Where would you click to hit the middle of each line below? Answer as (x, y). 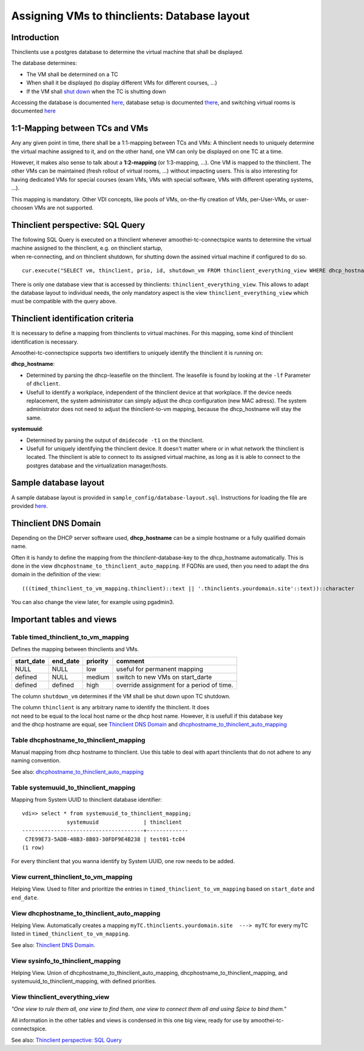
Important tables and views (64, 620)
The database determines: (44, 63)
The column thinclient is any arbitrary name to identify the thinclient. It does (110, 708)
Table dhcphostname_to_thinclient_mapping (78, 740)
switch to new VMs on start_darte (164, 677)
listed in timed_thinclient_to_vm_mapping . (70, 934)
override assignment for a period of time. (175, 685)
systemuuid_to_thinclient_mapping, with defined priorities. (84, 981)
